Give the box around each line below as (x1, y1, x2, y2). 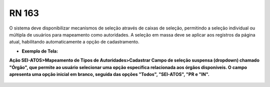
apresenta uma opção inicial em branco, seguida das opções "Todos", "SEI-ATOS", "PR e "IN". (9, 71, 209, 77)
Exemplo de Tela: (21, 48, 58, 54)
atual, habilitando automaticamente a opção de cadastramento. (9, 39, 139, 45)
